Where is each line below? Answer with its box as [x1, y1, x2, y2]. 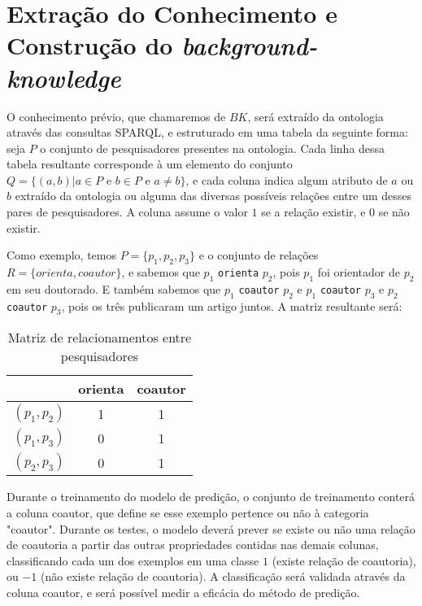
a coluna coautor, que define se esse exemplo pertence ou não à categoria [7, 504, 369, 521]
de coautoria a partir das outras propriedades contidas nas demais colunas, [7, 536, 379, 553]
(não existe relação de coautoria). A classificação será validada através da [41, 568, 406, 585]
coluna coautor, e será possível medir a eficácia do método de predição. [7, 584, 360, 600]
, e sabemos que [121, 264, 200, 281]
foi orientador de [317, 264, 400, 281]
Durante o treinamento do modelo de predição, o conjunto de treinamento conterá [7, 488, 415, 505]
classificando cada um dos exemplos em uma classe [7, 552, 259, 569]
